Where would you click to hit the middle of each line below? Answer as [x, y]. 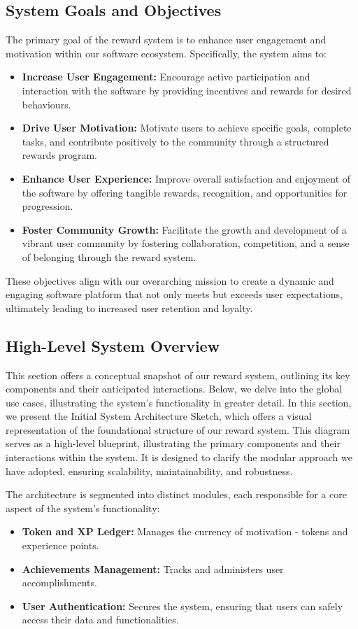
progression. [48, 206]
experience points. [60, 545]
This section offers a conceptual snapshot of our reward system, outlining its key [178, 375]
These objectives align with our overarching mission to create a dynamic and [170, 280]
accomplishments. [59, 582]
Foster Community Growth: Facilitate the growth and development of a [184, 229]
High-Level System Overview [113, 345]
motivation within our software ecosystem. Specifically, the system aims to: [166, 53]
